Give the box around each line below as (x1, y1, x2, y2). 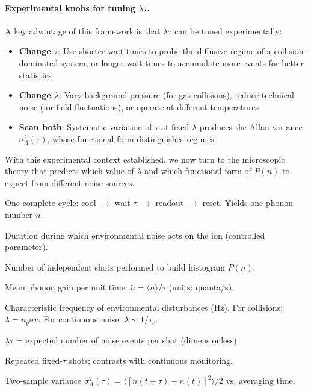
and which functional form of (144, 164, 251, 177)
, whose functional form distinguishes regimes (47, 132, 214, 145)
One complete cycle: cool (5, 196, 96, 209)
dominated (19, 56, 58, 69)
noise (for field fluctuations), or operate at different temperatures (19, 100, 259, 113)
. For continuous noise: (38, 313, 122, 325)
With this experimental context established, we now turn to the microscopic (5, 152, 285, 165)
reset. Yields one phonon (202, 196, 294, 209)
